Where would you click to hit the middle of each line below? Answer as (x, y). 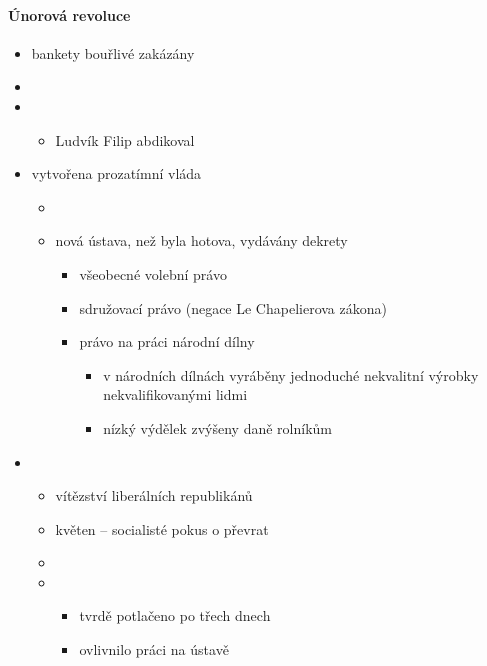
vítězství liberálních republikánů (154, 495)
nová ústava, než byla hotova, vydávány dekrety (201, 240)
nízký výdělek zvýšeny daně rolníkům (217, 427)
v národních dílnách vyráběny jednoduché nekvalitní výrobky (291, 374)
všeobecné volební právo (153, 273)
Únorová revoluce (69, 14)
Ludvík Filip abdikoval (125, 139)
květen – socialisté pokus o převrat (162, 528)
